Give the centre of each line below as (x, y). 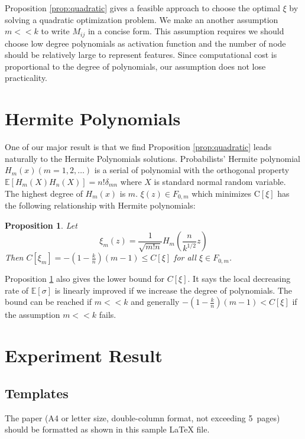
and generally (155, 302)
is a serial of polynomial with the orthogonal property (192, 170)
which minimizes (222, 193)
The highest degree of (44, 193)
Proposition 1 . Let (41, 225)
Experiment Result (84, 355)
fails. (108, 315)
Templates (37, 393)
